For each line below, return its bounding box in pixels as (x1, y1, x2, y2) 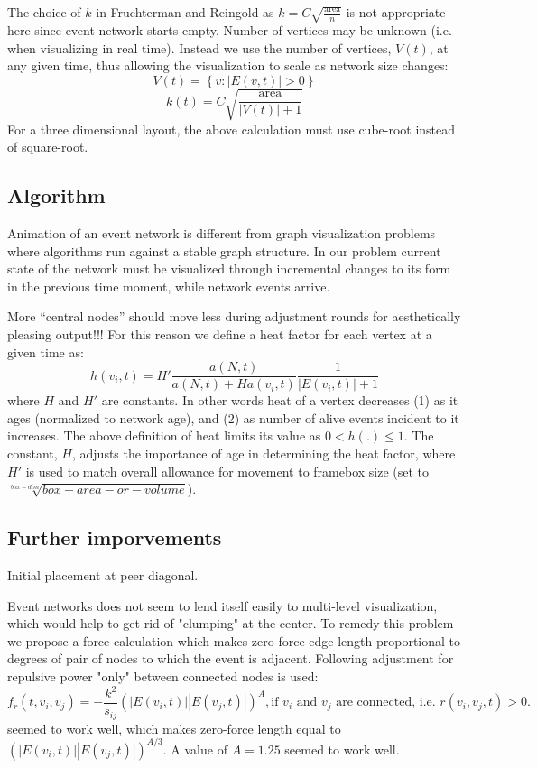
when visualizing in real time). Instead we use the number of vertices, (7, 38, 392, 57)
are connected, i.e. (336, 696, 436, 709)
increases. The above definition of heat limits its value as (7, 426, 321, 445)
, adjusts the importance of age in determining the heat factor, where (72, 443, 456, 462)
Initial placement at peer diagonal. (7, 565, 199, 584)
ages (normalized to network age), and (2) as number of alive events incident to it (7, 408, 459, 427)
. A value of (162, 739, 227, 758)
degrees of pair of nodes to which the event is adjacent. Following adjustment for (7, 649, 454, 668)
